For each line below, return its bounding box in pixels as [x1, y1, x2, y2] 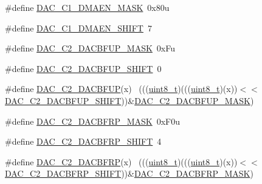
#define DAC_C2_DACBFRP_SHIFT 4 [5, 135, 162, 148]
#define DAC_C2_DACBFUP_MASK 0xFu [5, 42, 176, 54]
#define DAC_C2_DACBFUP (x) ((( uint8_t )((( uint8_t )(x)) [5, 82, 238, 95]
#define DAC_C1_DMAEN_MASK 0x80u [5, 1, 170, 13]
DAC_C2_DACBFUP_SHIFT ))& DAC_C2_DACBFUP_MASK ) [5, 94, 254, 107]
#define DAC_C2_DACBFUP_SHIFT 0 [5, 62, 162, 74]
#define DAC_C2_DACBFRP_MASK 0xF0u [5, 114, 180, 127]
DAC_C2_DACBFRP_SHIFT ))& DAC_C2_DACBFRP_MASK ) [5, 167, 253, 180]
